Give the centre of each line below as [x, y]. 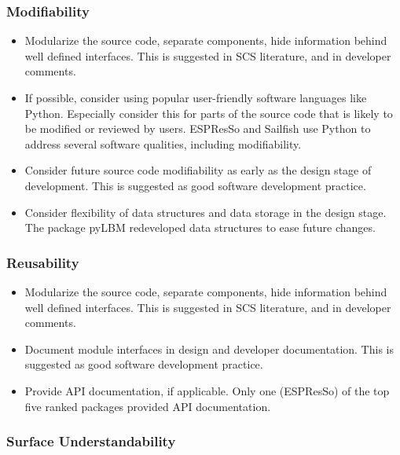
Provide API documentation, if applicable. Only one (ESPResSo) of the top [207, 390]
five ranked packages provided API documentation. [148, 406]
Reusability [43, 262]
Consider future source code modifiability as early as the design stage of [198, 170]
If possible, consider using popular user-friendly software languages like [196, 97]
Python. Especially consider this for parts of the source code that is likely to [209, 113]
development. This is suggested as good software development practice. [195, 185]
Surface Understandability [91, 441]
